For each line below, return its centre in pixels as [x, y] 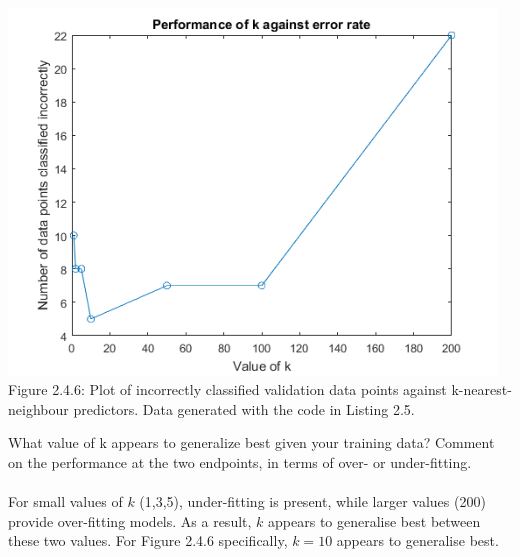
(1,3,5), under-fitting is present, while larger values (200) [312, 501]
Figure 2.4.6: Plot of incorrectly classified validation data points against [227, 389]
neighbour [38, 408]
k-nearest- [481, 389]
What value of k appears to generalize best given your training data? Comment [251, 442]
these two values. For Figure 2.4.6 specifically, [148, 540]
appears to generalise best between [374, 520]
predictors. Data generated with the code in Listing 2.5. [244, 408]
